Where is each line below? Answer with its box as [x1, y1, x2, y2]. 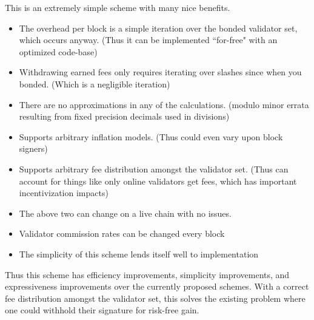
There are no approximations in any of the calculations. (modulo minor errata [19, 98, 309, 111]
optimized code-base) [19, 45, 98, 58]
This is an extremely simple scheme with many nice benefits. [5, 1, 230, 13]
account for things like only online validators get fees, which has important [19, 174, 297, 187]
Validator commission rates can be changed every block [19, 227, 225, 240]
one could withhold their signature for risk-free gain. [5, 304, 199, 316]
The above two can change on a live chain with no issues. [19, 206, 232, 219]
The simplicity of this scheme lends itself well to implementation [19, 247, 259, 260]
